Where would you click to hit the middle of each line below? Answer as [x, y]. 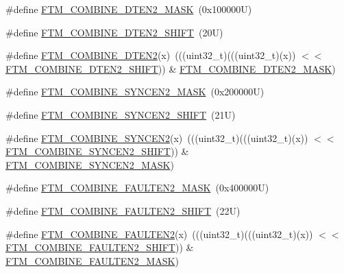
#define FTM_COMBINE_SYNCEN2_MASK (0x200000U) [135, 92]
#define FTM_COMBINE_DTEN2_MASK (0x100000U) [129, 9]
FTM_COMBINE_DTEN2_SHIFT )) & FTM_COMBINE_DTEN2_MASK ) [171, 68]
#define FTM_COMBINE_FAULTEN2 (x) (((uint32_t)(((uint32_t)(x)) [159, 234]
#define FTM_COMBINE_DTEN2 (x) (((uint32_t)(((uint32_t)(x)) [151, 55]
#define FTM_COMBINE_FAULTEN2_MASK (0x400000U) [137, 188]
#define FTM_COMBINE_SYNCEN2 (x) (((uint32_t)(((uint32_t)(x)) [157, 138]
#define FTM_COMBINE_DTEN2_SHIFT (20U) [114, 32]
